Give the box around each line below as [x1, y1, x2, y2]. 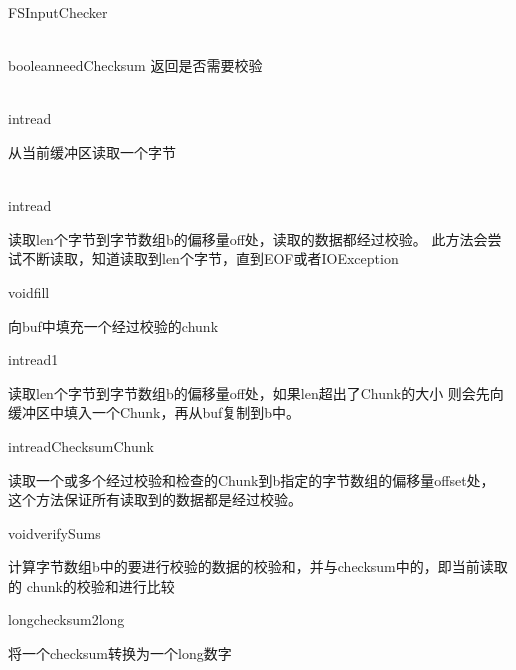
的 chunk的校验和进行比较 [8, 575, 175, 596]
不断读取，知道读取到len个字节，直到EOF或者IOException [21, 248, 399, 269]
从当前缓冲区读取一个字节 [8, 141, 176, 162]
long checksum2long [8, 609, 125, 630]
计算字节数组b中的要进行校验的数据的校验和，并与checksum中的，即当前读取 [8, 556, 508, 577]
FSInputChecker [8, 2, 108, 22]
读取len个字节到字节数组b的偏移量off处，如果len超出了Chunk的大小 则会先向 [8, 382, 504, 403]
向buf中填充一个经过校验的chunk [8, 315, 219, 336]
